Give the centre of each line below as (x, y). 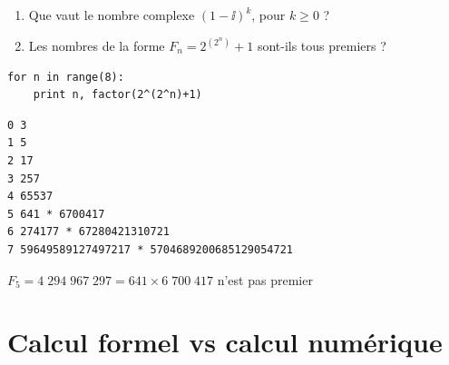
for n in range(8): (66, 77)
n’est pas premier (265, 279)
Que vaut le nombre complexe (112, 15)
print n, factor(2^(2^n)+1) (117, 95)
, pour (268, 15)
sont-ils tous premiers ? (322, 46)
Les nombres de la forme (97, 46)
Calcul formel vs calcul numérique (225, 342)
